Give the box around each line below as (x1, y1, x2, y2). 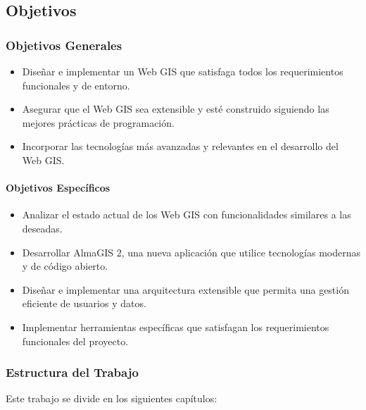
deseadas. (22, 220, 63, 235)
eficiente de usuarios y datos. (22, 296, 146, 311)
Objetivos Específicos (6, 180, 111, 195)
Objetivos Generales (6, 36, 122, 54)
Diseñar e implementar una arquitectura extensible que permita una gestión (22, 282, 349, 297)
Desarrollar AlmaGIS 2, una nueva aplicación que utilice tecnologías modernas (22, 244, 360, 259)
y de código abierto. (22, 259, 108, 273)
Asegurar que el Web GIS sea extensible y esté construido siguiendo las (22, 101, 329, 116)
